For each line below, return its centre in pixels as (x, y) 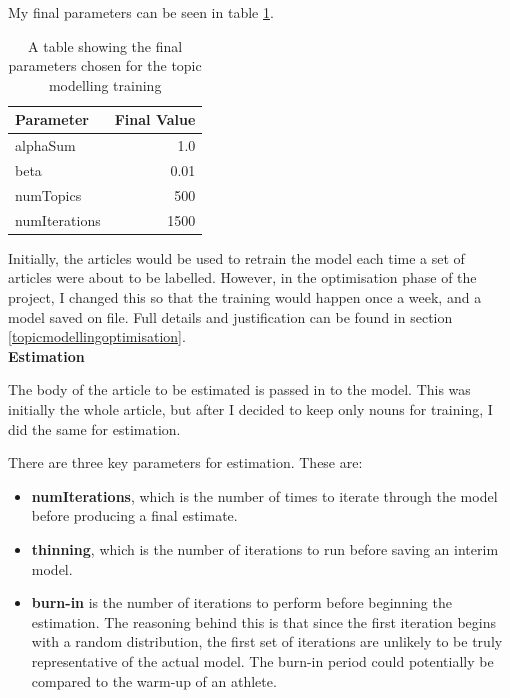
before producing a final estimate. (134, 515)
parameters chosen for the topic (105, 65)
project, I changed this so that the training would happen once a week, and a (245, 297)
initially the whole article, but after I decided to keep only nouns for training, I (250, 409)
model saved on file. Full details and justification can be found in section (230, 316)
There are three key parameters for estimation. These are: (185, 462)
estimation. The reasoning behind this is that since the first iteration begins (264, 621)
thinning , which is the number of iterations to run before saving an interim (265, 548)
